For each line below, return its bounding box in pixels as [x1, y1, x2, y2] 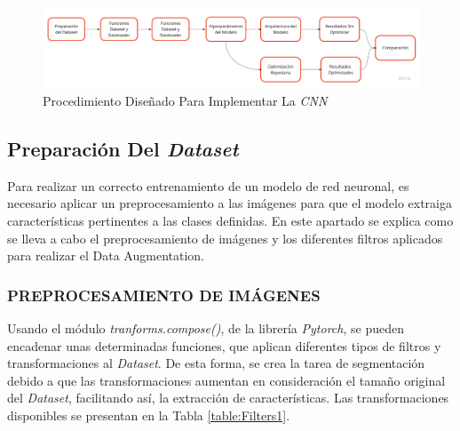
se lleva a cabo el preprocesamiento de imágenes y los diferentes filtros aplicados [7, 228, 443, 247]
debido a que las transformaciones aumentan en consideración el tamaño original [7, 371, 446, 389]
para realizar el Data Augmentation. [7, 246, 204, 265]
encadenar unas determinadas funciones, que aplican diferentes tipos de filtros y [7, 336, 441, 355]
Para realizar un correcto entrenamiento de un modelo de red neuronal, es [7, 176, 409, 195]
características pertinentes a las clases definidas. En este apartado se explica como [7, 212, 454, 230]
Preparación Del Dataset [7, 135, 239, 163]
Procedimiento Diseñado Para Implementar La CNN [43, 92, 328, 110]
